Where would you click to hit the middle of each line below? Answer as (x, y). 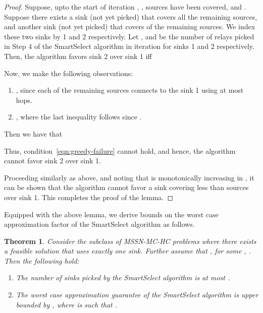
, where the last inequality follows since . (79, 117)
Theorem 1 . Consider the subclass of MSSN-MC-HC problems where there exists (130, 241)
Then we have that (33, 133)
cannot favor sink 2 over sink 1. (52, 161)
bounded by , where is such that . (67, 304)
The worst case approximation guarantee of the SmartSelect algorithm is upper (137, 295)
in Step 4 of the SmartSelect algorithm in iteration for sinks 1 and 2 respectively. (129, 46)
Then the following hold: (42, 260)
